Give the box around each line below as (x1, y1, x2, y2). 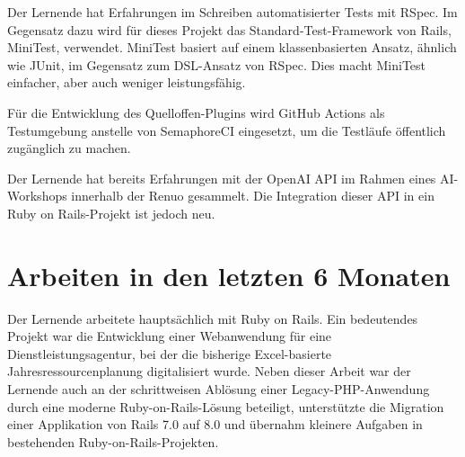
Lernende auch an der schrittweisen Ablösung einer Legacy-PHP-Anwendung (7, 380, 430, 399)
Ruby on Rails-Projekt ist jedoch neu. (7, 203, 215, 222)
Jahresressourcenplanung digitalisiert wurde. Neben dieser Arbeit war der (7, 362, 411, 381)
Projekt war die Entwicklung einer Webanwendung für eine (7, 327, 332, 345)
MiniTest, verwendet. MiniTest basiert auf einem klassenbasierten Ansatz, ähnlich (7, 38, 457, 57)
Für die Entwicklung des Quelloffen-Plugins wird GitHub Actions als (7, 103, 385, 121)
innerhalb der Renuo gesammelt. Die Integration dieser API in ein (71, 186, 434, 205)
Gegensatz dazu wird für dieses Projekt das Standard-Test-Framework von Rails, (7, 20, 452, 39)
